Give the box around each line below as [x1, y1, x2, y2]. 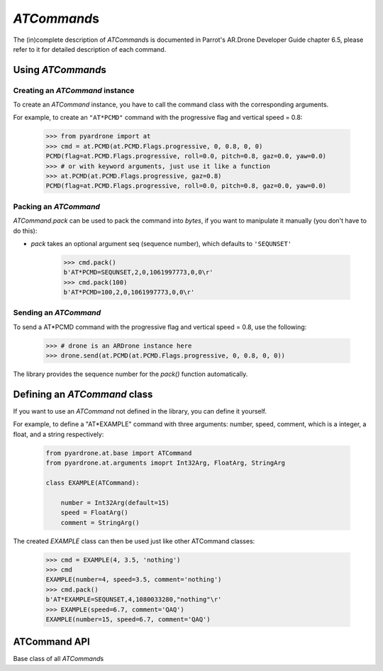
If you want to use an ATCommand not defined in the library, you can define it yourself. [13, 407, 267, 416]
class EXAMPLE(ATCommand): [45, 479, 140, 487]
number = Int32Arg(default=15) [60, 499, 170, 506]
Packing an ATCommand [13, 201, 101, 211]
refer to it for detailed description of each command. [13, 45, 167, 53]
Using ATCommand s [13, 64, 106, 76]
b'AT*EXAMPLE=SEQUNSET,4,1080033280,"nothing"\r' [45, 596, 222, 604]
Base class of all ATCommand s [13, 655, 104, 663]
